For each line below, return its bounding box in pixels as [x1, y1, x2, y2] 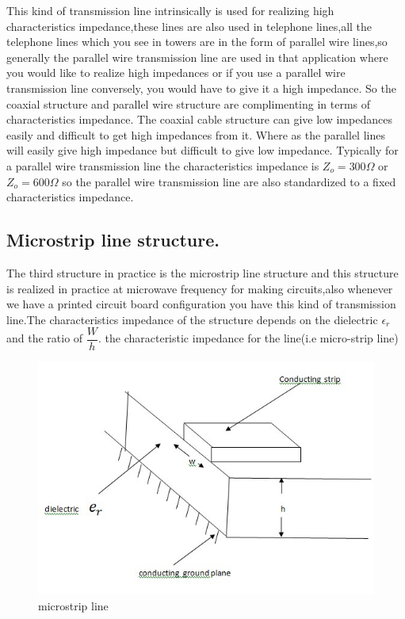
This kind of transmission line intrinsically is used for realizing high [6, 2, 334, 18]
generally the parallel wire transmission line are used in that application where [6, 48, 388, 65]
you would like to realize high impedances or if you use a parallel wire [6, 64, 346, 81]
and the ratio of [6, 330, 83, 346]
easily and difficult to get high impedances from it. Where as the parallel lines [6, 126, 385, 143]
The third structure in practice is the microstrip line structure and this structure [6, 264, 399, 281]
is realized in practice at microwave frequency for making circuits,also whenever [6, 280, 393, 296]
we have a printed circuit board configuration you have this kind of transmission [6, 296, 396, 312]
